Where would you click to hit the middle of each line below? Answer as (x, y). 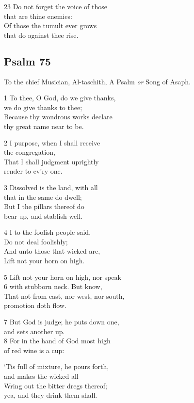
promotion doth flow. (35, 305)
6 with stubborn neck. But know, (53, 286)
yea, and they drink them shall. (51, 395)
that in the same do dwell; (43, 197)
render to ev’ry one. (33, 171)
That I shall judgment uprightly (51, 161)
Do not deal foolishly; (36, 241)
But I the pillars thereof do (44, 206)
